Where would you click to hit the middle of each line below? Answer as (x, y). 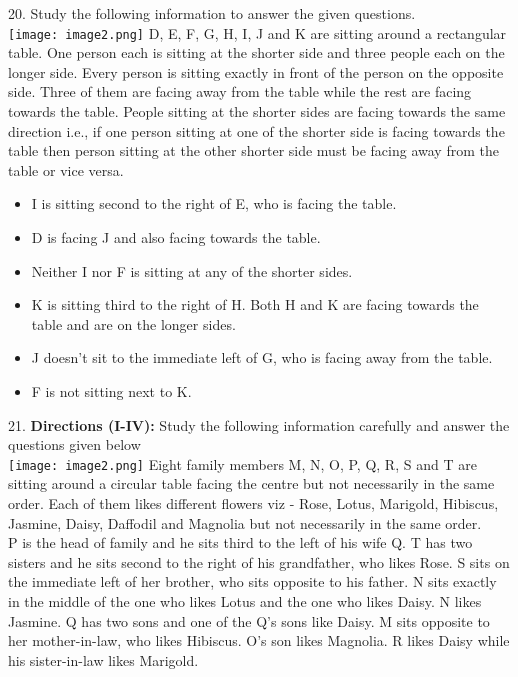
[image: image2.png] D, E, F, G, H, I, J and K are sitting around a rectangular (257, 32)
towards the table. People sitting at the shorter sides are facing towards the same (257, 111)
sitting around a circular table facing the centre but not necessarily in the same (251, 483)
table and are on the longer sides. (133, 323)
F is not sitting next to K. (111, 390)
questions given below (74, 444)
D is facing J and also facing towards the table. (176, 237)
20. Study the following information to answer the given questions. (212, 13)
